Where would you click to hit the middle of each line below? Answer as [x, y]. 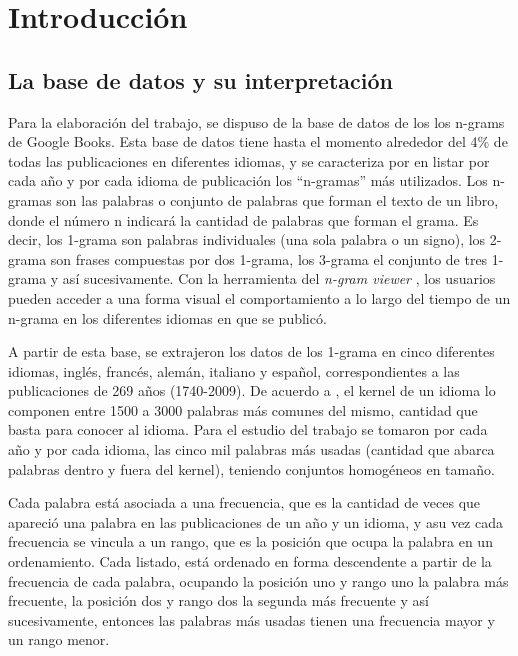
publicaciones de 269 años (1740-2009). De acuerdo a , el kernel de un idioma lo [252, 390]
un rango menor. [59, 639]
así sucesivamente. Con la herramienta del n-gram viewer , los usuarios [279, 278]
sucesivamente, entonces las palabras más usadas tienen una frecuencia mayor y [251, 619]
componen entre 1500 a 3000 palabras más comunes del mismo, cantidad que [243, 409]
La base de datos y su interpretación [200, 79]
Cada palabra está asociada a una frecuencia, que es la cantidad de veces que [244, 502]
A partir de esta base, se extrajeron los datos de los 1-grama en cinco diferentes [251, 351]
